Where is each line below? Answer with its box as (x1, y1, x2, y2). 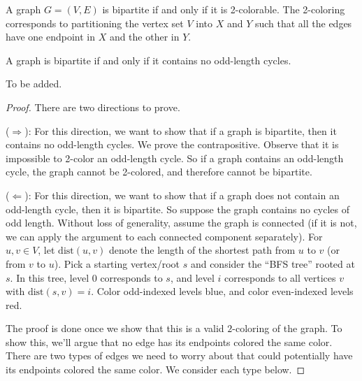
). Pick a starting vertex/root (54, 256, 180, 271)
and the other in (109, 29, 180, 44)
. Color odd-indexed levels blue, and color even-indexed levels (91, 284, 354, 299)
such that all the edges (254, 15, 352, 30)
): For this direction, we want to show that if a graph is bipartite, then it (24, 123, 337, 138)
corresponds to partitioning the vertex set (6, 15, 184, 30)
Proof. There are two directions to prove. (6, 99, 180, 114)
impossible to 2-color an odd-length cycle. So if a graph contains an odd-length (6, 150, 344, 165)
